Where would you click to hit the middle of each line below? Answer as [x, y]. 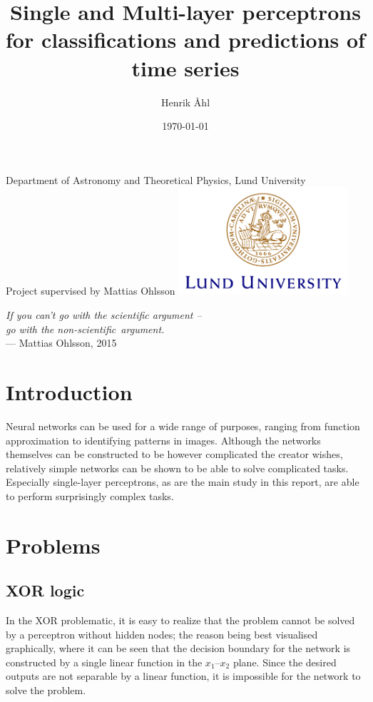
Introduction [69, 392]
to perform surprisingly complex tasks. [90, 495]
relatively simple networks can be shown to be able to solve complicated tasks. [177, 468]
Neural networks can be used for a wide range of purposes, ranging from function [183, 426]
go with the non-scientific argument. [85, 329]
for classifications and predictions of [185, 40]
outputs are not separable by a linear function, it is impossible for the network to [183, 676]
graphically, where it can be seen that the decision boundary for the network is [178, 648]
